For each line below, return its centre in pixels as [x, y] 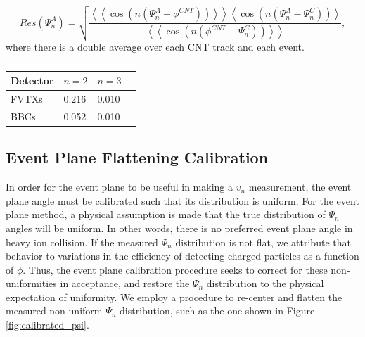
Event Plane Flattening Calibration [137, 157]
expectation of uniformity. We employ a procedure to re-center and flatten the [174, 297]
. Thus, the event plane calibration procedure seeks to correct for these [175, 269]
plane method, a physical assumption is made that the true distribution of [166, 214]
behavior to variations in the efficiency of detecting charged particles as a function [182, 256]
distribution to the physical [265, 283]
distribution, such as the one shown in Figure [217, 311]
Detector [32, 81]
